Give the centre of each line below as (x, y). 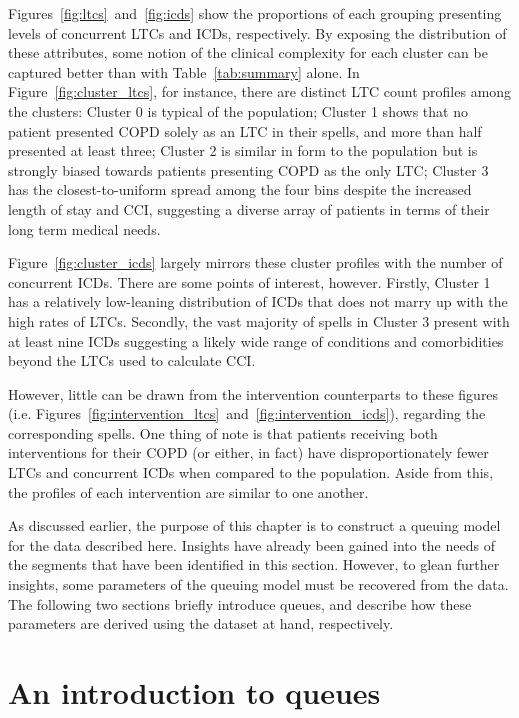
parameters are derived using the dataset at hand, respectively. (201, 623)
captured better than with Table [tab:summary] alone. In (184, 71)
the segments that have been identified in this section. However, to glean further (254, 564)
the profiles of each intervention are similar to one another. (188, 491)
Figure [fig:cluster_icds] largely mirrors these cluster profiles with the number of (255, 262)
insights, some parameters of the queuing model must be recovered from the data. (258, 584)
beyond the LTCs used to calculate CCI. (132, 360)
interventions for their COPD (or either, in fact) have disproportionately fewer (248, 452)
